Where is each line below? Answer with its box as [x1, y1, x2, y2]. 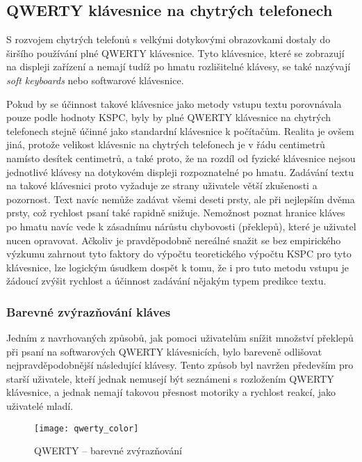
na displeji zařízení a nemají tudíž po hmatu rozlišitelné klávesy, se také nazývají [6, 59, 351, 74]
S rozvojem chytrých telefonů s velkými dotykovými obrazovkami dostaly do [6, 32, 331, 47]
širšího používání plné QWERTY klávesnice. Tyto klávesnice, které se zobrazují [6, 45, 345, 60]
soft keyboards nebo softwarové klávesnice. [6, 72, 184, 87]
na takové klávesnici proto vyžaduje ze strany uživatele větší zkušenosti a [6, 178, 318, 193]
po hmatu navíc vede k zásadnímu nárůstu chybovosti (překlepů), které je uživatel [6, 218, 356, 233]
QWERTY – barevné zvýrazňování [34, 443, 182, 458]
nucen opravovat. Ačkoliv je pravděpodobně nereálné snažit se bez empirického [6, 232, 341, 247]
